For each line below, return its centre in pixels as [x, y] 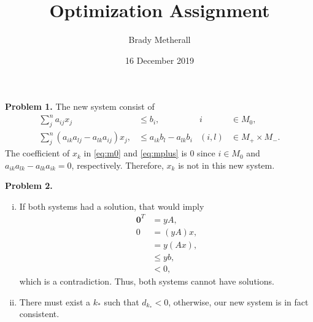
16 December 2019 [160, 60]
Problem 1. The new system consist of [80, 106]
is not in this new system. [226, 165]
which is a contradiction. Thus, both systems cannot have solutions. [147, 281]
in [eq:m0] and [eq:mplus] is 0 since [149, 153]
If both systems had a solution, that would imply [112, 206]
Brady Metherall [160, 40]
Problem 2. [29, 186]
